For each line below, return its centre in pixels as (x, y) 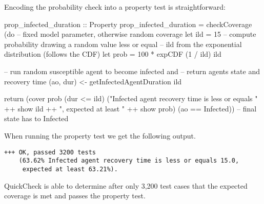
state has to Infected (36, 118)
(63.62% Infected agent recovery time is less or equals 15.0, (129, 161)
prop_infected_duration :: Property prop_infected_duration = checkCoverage (128, 24)
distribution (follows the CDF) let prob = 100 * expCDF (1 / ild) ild (113, 54)
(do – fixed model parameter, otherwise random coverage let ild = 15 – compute (130, 34)
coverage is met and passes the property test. (75, 196)
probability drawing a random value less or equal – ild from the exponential (123, 44)
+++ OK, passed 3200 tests (50, 152)
